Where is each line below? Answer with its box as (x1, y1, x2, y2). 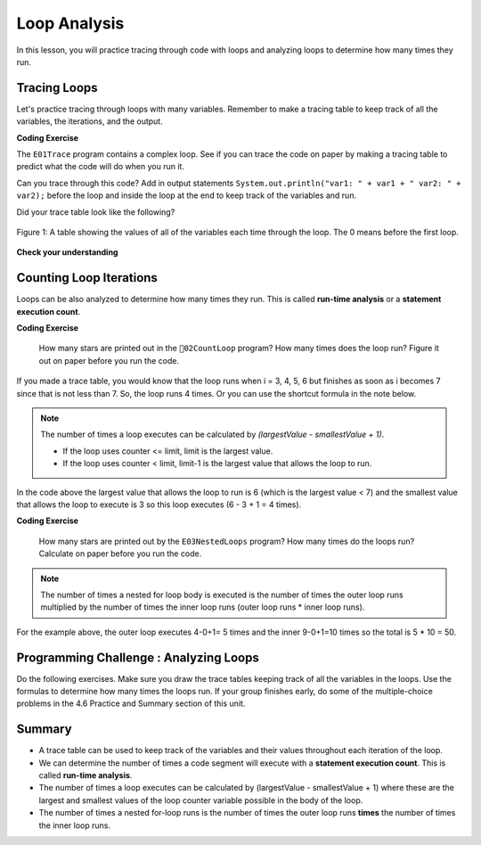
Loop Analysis (16, 13, 125, 33)
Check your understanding (16, 247, 118, 258)
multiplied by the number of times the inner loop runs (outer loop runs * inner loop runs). (40, 602, 365, 612)
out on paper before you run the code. (38, 355, 180, 365)
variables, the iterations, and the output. (16, 116, 164, 127)
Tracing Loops (16, 80, 98, 95)
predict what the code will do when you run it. (16, 161, 184, 172)
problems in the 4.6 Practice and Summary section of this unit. (16, 698, 246, 709)
